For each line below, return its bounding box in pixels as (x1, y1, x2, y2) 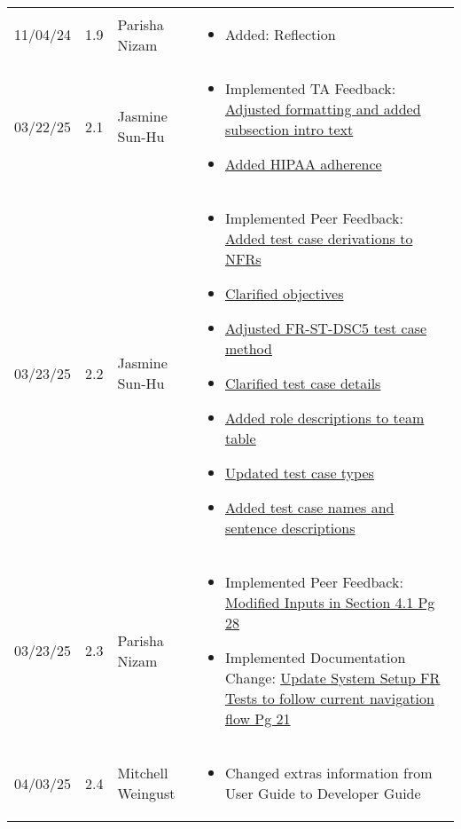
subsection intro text (225, 119, 354, 139)
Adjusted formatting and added (225, 99, 421, 119)
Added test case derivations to (225, 228, 413, 249)
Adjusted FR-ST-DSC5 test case (225, 318, 427, 338)
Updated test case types (225, 462, 374, 483)
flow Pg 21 (225, 708, 291, 729)
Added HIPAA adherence (225, 154, 382, 174)
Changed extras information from (225, 762, 433, 783)
